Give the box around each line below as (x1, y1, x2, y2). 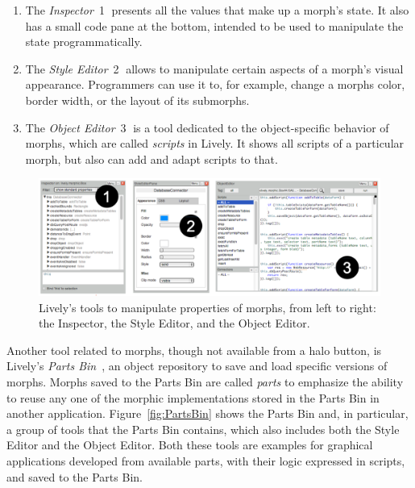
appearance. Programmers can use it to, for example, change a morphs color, (25, 76, 405, 93)
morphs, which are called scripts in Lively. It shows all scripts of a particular (25, 135, 405, 152)
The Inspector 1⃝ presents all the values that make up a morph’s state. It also (25, 2, 409, 18)
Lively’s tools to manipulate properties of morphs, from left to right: (39, 298, 376, 315)
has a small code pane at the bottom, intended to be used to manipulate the (25, 17, 404, 34)
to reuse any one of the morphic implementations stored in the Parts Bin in (6, 389, 380, 406)
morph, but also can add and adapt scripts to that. (25, 150, 278, 167)
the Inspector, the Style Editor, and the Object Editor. (39, 315, 310, 332)
